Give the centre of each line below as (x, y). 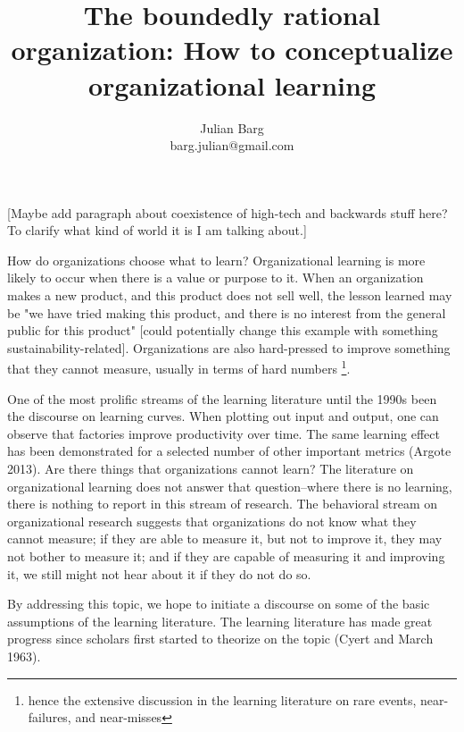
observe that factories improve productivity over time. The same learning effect (224, 433)
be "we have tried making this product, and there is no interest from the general (227, 312)
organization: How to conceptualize (232, 50)
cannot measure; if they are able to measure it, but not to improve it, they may (225, 538)
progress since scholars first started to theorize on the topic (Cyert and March (220, 639)
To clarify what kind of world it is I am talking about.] (157, 230)
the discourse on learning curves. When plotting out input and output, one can (223, 416)
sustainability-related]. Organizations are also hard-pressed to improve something (229, 347)
